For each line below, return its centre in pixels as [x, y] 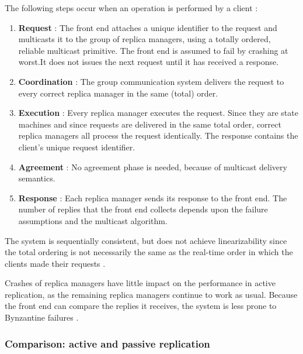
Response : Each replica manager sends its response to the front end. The [153, 197]
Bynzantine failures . [42, 317]
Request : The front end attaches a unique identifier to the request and [148, 27]
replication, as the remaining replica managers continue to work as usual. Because [151, 294]
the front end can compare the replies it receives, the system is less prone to [141, 306]
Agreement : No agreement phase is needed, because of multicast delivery [153, 166]
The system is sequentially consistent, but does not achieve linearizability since [146, 240]
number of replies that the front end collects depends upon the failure [143, 209]
